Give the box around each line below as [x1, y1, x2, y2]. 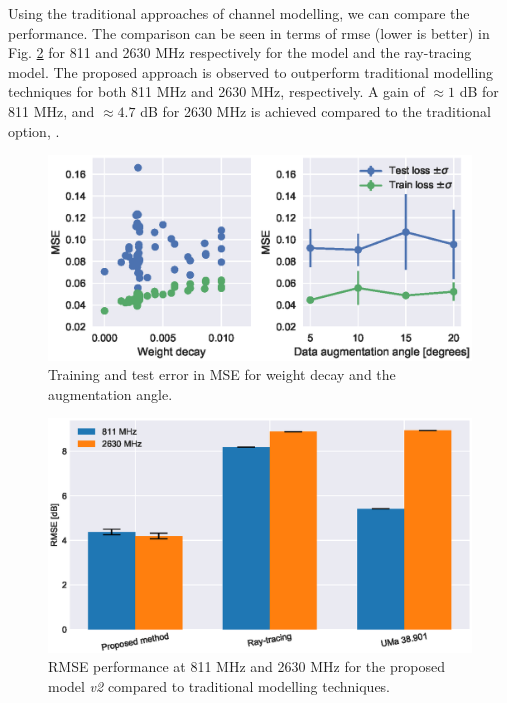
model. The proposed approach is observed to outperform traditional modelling [8, 61, 494, 82]
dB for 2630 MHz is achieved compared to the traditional [140, 100, 491, 121]
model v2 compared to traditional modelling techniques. [48, 675, 391, 696]
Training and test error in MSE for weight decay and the [48, 364, 396, 385]
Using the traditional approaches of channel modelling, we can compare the [8, 3, 470, 23]
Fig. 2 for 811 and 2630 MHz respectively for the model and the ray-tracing [8, 42, 472, 63]
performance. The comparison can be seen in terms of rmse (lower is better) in [8, 22, 490, 43]
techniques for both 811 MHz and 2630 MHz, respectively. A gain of [8, 81, 425, 102]
